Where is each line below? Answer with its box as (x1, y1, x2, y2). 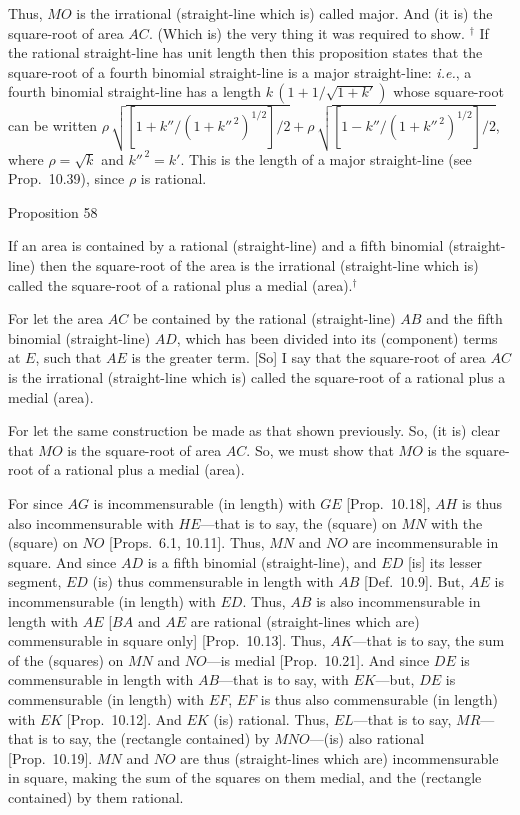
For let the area (8, 308, 104, 329)
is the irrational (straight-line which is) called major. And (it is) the (76, 3, 493, 23)
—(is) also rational (309, 728, 425, 749)
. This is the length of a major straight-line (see (180, 148, 472, 169)
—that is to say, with (219, 669, 349, 690)
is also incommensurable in (316, 590, 481, 611)
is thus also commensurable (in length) (260, 688, 498, 709)
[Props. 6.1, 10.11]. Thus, (109, 532, 265, 553)
